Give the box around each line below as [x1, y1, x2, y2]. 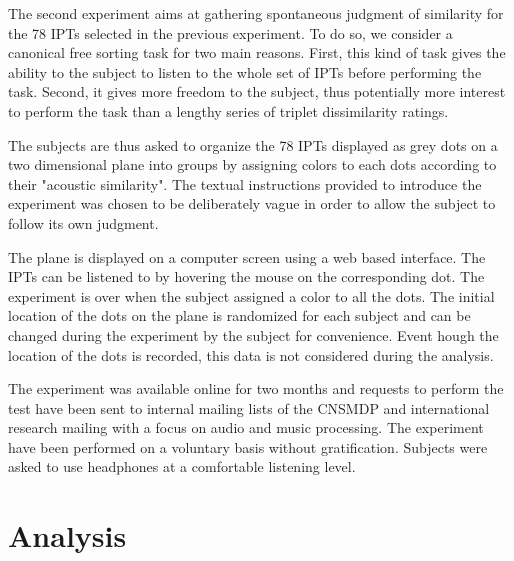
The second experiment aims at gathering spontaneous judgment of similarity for [8, 3, 504, 23]
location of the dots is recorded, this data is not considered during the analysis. [8, 344, 494, 365]
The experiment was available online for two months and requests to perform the [8, 378, 504, 399]
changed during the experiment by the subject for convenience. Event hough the [8, 324, 499, 345]
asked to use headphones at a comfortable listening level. [8, 456, 356, 477]
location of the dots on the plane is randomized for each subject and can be [8, 305, 471, 326]
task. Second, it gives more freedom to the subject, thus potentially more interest [8, 81, 506, 102]
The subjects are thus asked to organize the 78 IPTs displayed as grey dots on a [8, 134, 498, 155]
